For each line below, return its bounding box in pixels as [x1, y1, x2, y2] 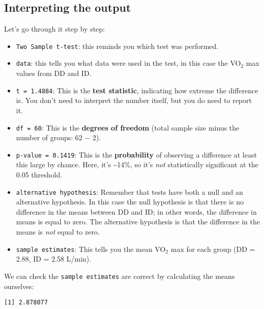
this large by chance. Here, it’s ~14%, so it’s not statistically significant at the [16, 159, 258, 170]
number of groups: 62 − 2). [16, 132, 101, 143]
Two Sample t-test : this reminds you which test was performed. [16, 40, 219, 51]
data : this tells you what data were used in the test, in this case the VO [16, 58, 241, 68]
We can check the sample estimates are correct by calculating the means [4, 270, 235, 281]
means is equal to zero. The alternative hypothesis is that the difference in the [16, 216, 260, 227]
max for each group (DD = [170, 243, 255, 254]
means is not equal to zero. [16, 226, 100, 237]
